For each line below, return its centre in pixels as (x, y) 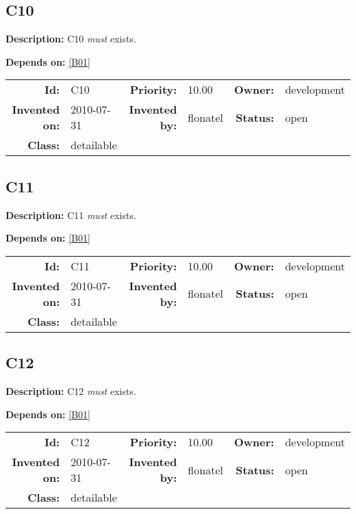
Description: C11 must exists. (71, 215)
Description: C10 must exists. (71, 39)
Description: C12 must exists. (71, 390)
